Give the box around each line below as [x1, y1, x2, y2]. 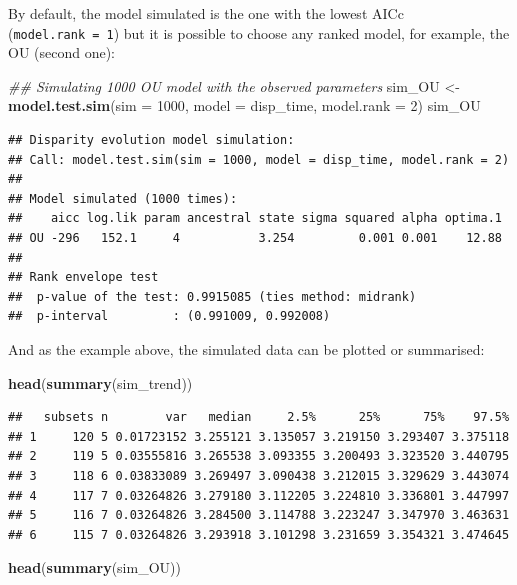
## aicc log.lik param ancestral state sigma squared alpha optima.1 [8, 211, 502, 226]
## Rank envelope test [8, 270, 159, 285]
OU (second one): [8, 42, 116, 63]
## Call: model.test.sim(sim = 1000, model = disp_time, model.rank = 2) [8, 152, 510, 167]
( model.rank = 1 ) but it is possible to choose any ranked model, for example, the [8, 22, 510, 43]
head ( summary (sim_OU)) [8, 557, 181, 578]
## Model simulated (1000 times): [8, 191, 238, 206]
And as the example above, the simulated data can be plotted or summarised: [8, 338, 485, 359]
